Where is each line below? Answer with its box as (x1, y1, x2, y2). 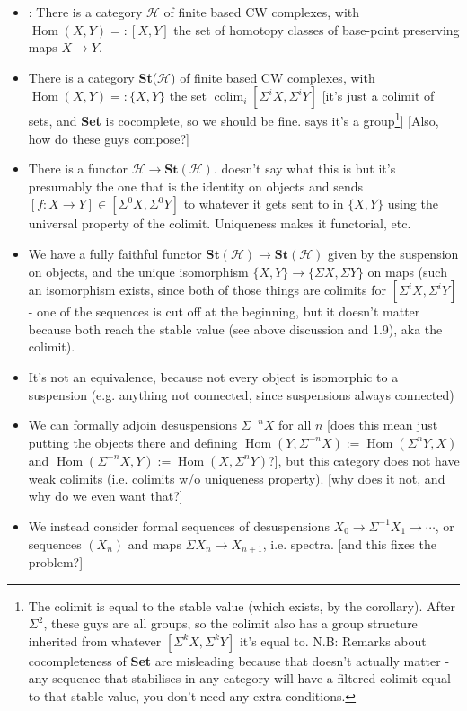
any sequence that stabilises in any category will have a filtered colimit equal (28, 669, 451, 688)
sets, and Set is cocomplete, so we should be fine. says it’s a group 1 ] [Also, (28, 109, 439, 130)
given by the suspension (328, 244, 459, 262)
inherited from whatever (28, 631, 162, 650)
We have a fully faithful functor (28, 244, 202, 262)
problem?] (28, 552, 84, 571)
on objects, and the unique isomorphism (28, 262, 249, 280)
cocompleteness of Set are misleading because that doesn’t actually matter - (28, 651, 450, 670)
